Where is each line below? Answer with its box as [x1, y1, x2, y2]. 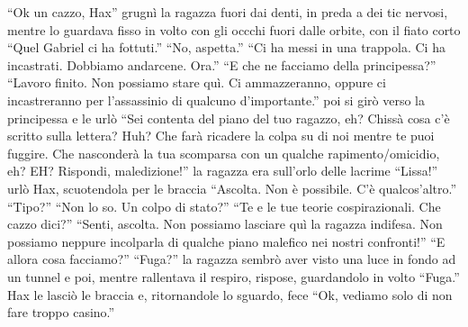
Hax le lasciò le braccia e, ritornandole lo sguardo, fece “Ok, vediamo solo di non [7, 285, 453, 304]
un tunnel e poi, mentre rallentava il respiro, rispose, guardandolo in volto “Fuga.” [7, 267, 460, 286]
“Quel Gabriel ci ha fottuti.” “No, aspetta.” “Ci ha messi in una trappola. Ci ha [7, 38, 445, 57]
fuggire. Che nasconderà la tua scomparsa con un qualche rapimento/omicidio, [7, 143, 440, 162]
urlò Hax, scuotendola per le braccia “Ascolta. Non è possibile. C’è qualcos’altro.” [7, 178, 457, 197]
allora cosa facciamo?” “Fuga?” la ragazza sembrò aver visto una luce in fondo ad [7, 250, 456, 268]
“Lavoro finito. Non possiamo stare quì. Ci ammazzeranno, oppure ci [7, 73, 386, 92]
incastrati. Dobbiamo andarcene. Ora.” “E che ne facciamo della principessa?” [7, 55, 436, 74]
